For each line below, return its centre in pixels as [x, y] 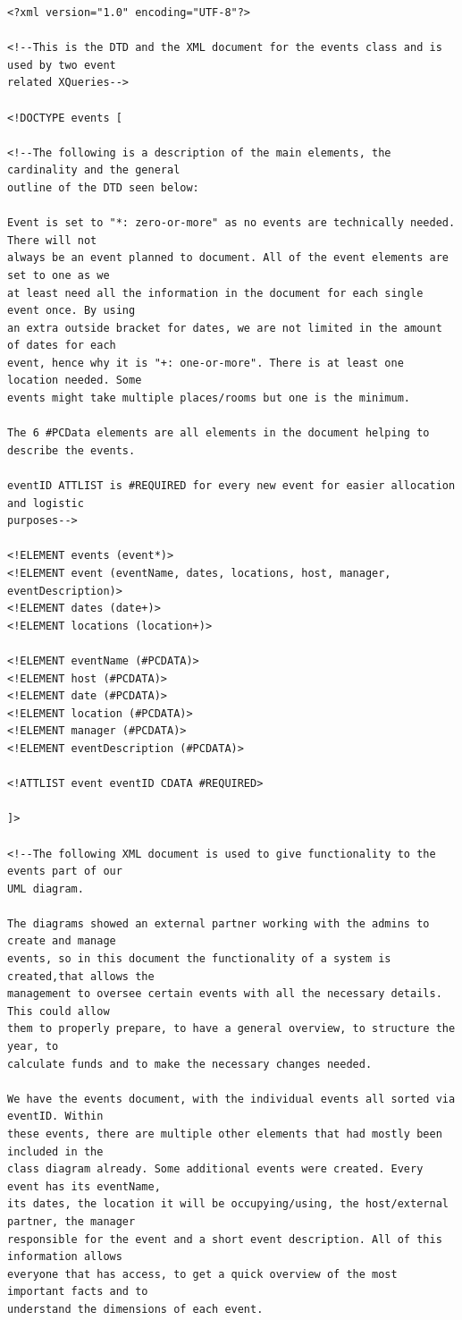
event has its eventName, [84, 1186]
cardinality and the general [94, 170]
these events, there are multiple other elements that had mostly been [225, 1134]
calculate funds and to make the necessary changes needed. [190, 1064]
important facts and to [78, 1292]
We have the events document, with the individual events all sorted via [231, 1099]
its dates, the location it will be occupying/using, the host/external [228, 1204]
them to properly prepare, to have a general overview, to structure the [231, 1029]
